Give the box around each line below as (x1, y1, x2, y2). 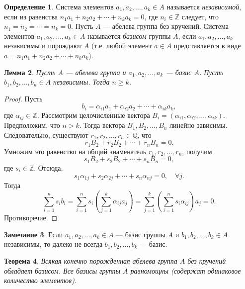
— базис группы (116, 229, 165, 239)
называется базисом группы (87, 30, 171, 41)
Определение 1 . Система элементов (4, 1, 114, 11)
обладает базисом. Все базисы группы (4, 265, 121, 276)
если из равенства (4, 11, 58, 21)
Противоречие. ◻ (4, 212, 58, 223)
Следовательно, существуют (4, 129, 88, 140)
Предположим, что (4, 120, 60, 130)
